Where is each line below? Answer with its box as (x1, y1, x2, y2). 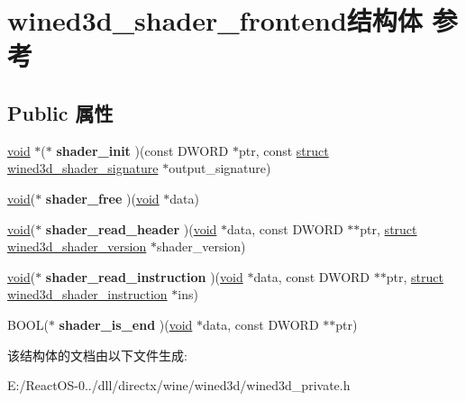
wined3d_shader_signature (7, 159, 159, 178)
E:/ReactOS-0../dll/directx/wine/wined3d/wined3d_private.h (7, 376, 351, 395)
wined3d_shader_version (7, 237, 147, 256)
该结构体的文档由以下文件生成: (7, 345, 187, 364)
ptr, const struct (238, 141, 329, 159)
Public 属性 (7, 98, 114, 126)
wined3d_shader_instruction (7, 285, 168, 304)
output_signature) (169, 159, 271, 178)
